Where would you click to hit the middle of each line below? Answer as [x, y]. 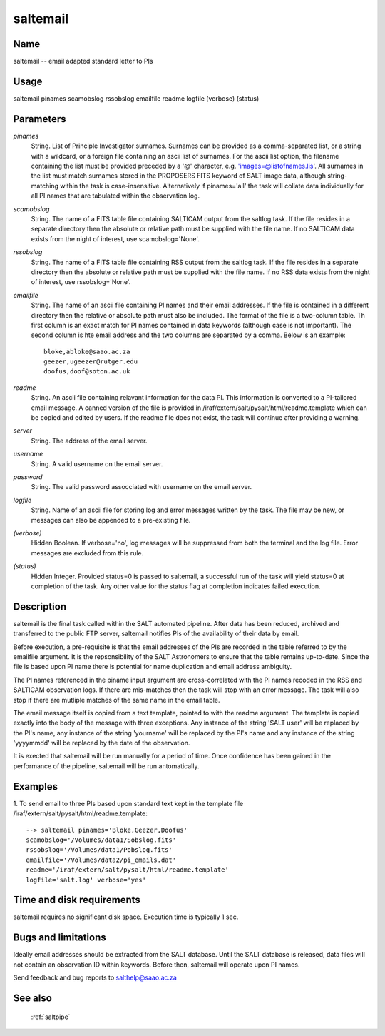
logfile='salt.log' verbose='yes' [86, 880]
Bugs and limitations [60, 938]
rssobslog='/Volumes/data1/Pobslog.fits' [99, 850]
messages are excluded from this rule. [87, 553]
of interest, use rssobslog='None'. [81, 282]
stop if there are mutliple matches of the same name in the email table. [117, 700]
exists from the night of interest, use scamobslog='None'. [115, 238]
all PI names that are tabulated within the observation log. [115, 196]
